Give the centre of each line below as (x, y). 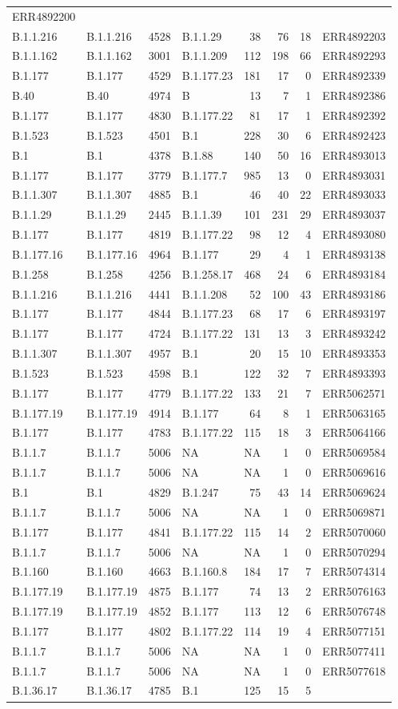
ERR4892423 (354, 135)
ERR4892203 (354, 36)
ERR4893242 (354, 333)
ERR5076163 (354, 591)
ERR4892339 (354, 75)
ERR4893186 (354, 293)
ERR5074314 (354, 571)
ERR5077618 (354, 670)
